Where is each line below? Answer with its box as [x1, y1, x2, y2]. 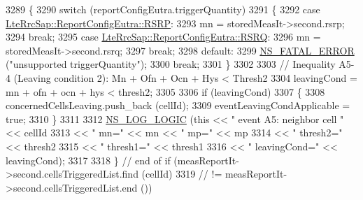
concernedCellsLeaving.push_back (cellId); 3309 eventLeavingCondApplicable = [6, 98, 350, 113]
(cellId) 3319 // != [141, 166, 222, 181]
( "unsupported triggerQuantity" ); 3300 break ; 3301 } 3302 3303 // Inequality [6, 57, 336, 71]
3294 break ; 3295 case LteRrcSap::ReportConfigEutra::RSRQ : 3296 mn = [6, 29, 321, 44]
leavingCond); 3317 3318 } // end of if [6, 152, 171, 167]
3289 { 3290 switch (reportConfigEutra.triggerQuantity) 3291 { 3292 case [6, 2, 320, 16]
